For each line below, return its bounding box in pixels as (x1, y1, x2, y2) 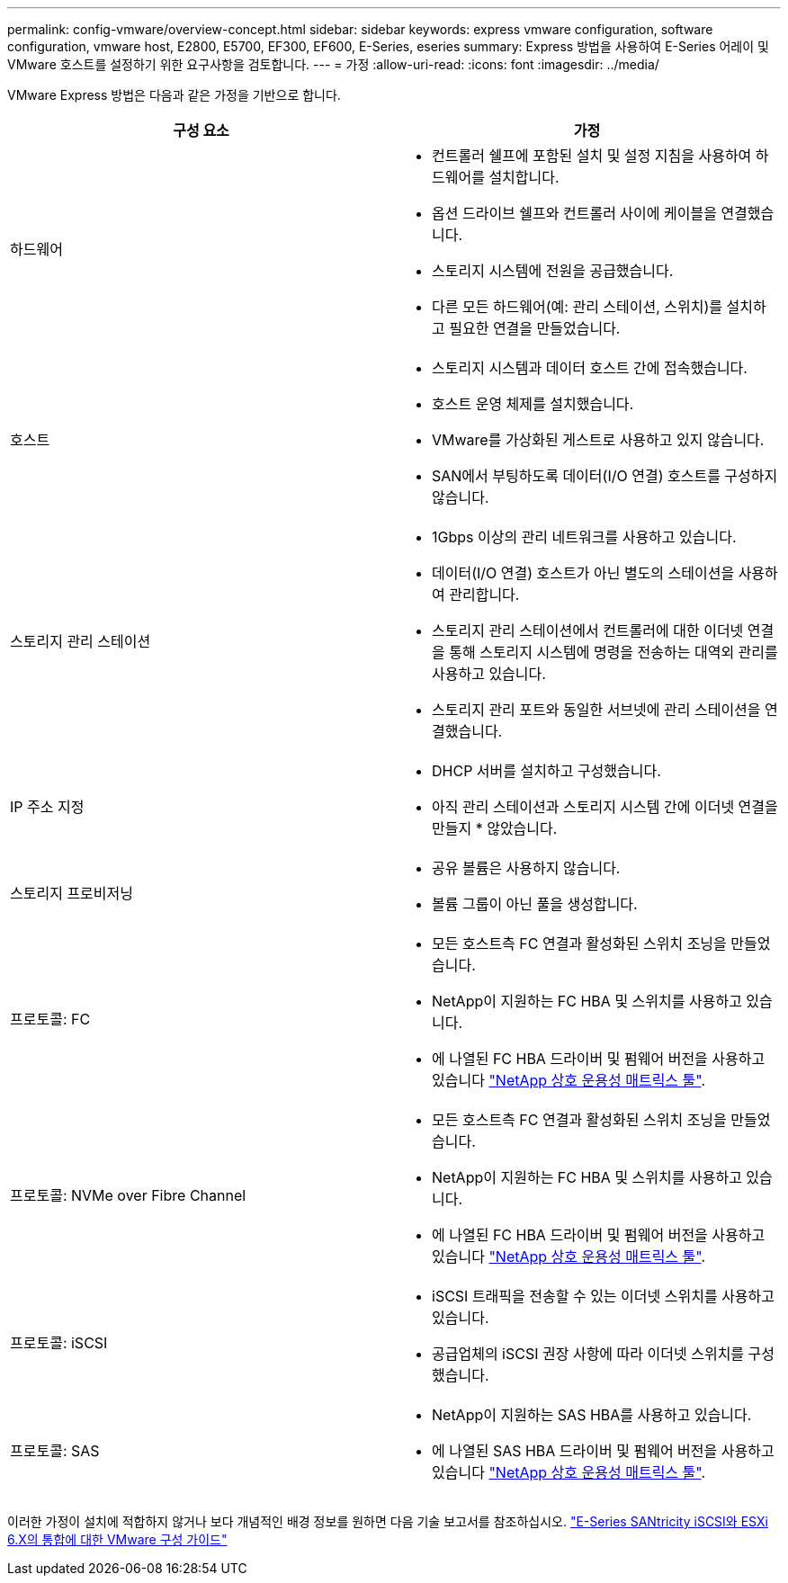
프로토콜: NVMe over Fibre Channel (10, 1186, 246, 1204)
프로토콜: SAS (10, 1442, 100, 1460)
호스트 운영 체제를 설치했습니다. (432, 395, 634, 413)
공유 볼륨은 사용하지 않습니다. (432, 859, 621, 877)
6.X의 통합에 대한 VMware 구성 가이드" (7, 1532, 228, 1547)
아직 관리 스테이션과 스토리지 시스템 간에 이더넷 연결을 (432, 798, 778, 816)
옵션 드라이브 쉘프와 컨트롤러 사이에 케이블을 (432, 204, 717, 222)
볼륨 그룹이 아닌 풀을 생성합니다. (432, 895, 638, 913)
